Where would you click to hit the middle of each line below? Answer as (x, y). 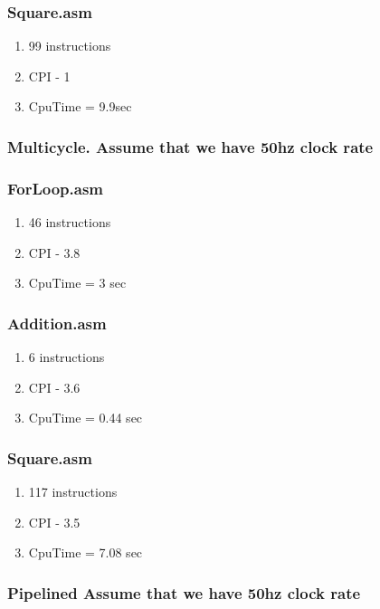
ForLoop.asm (56, 188)
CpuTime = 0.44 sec (85, 418)
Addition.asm (57, 323)
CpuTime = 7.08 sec (85, 552)
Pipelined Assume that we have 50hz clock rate (184, 592)
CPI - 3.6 (54, 387)
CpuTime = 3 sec (77, 283)
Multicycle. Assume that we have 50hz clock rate (190, 146)
